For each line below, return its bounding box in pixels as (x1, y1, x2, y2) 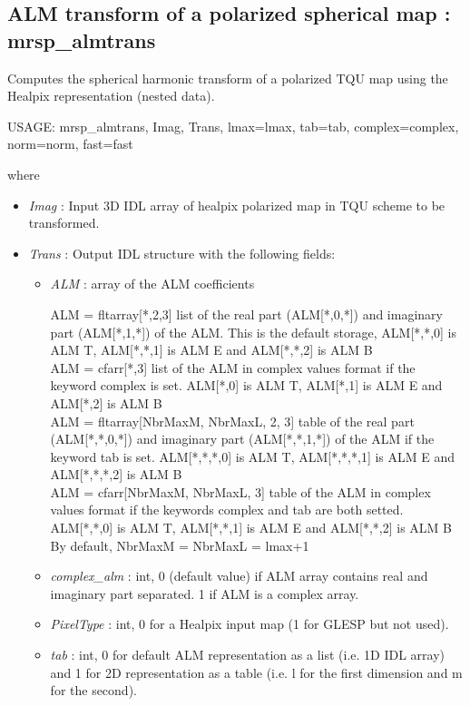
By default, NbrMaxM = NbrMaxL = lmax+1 (50, 535, 309, 554)
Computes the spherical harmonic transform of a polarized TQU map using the (7, 68, 448, 87)
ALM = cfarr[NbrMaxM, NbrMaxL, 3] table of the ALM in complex (50, 482, 431, 501)
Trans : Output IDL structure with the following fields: (28, 243, 336, 262)
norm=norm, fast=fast (7, 134, 133, 153)
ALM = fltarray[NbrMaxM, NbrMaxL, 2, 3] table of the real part (50, 411, 415, 430)
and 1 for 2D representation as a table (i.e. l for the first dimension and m (50, 662, 463, 681)
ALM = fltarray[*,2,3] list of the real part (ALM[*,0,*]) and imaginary (50, 304, 443, 323)
